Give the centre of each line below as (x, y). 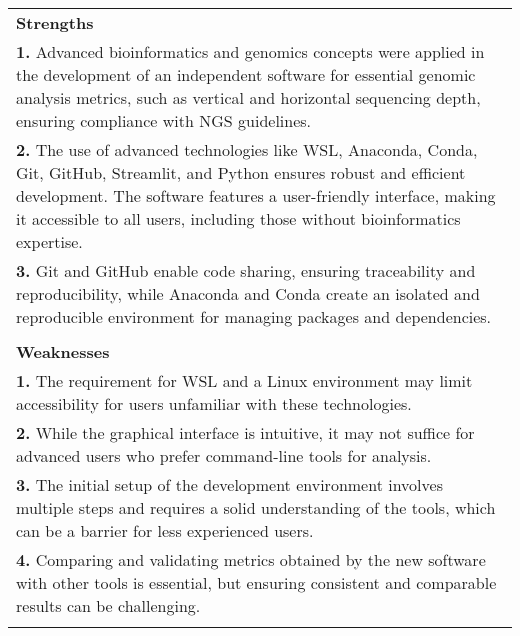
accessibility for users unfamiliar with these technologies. (214, 403)
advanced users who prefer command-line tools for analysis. (224, 455)
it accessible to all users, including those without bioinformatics (238, 218)
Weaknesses (63, 351)
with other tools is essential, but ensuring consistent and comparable (256, 582)
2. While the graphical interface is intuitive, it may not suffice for (245, 432)
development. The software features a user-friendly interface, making (256, 195)
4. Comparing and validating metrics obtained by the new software (251, 559)
